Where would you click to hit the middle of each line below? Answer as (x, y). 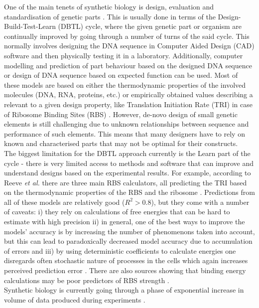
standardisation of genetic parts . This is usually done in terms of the (110, 16)
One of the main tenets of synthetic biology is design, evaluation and (109, 6)
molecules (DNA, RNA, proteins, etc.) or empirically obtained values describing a (129, 94)
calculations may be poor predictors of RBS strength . (87, 280)
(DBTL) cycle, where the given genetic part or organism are (150, 26)
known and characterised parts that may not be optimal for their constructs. (121, 143)
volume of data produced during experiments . (75, 299)
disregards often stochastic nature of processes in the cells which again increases (126, 260)
